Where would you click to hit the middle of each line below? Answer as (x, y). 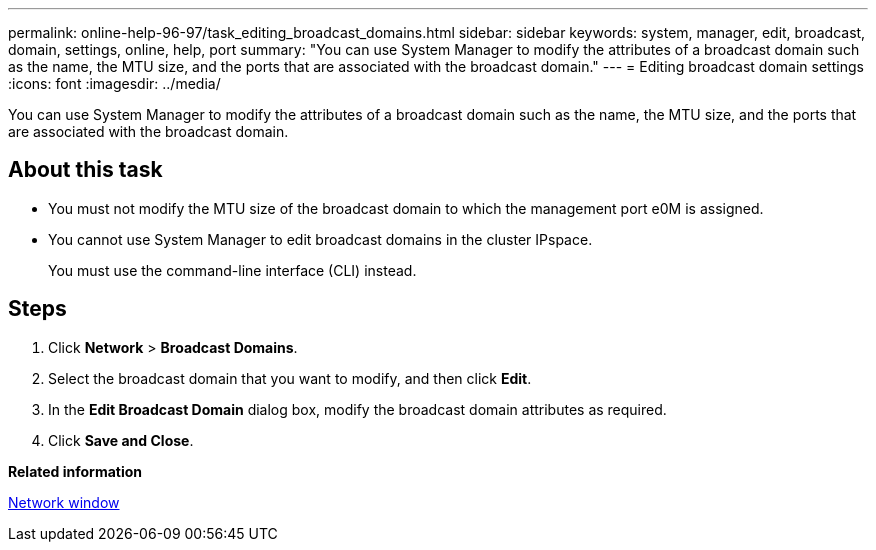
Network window (64, 502)
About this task (85, 170)
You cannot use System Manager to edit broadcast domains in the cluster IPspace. (320, 239)
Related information (75, 471)
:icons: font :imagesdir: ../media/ (114, 83)
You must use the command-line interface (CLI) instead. (232, 270)
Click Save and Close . (121, 440)
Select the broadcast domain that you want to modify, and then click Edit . (290, 378)
